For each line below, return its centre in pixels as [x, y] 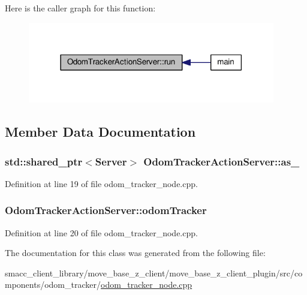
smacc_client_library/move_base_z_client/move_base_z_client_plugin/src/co [154, 273]
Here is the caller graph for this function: [80, 8]
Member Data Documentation [100, 132]
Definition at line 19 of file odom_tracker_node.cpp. [101, 183]
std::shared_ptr [44, 161]
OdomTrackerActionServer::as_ [222, 161]
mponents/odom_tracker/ [53, 285]
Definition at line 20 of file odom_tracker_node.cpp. [101, 232]
